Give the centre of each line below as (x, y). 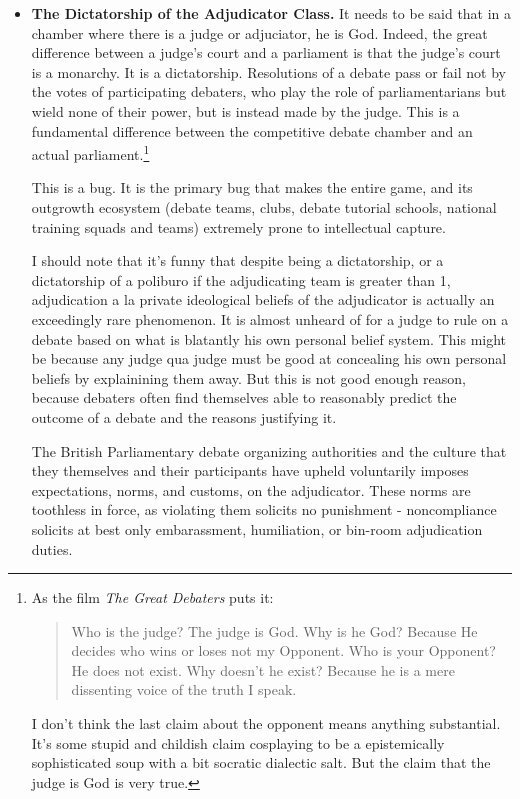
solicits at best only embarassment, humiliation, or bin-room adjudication (257, 528)
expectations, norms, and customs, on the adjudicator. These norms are (251, 489)
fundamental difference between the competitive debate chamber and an (252, 130)
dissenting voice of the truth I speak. (184, 689)
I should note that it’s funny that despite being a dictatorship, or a (237, 260)
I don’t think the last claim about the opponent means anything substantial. (266, 723)
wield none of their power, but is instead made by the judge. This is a (245, 110)
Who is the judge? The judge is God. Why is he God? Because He (274, 630)
